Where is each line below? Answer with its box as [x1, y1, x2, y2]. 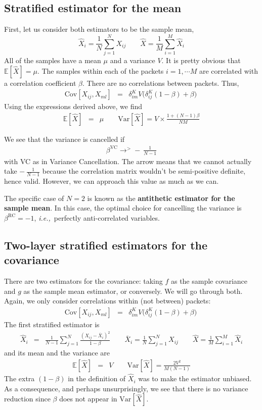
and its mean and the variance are [4, 347, 110, 358]
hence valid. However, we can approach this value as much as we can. [4, 176, 219, 186]
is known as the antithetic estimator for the [87, 192, 235, 203]
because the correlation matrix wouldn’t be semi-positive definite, [42, 166, 246, 176]
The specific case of [4, 192, 64, 203]
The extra [4, 373, 35, 384]
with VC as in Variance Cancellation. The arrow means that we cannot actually [4, 156, 252, 166]
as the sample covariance [170, 276, 248, 286]
